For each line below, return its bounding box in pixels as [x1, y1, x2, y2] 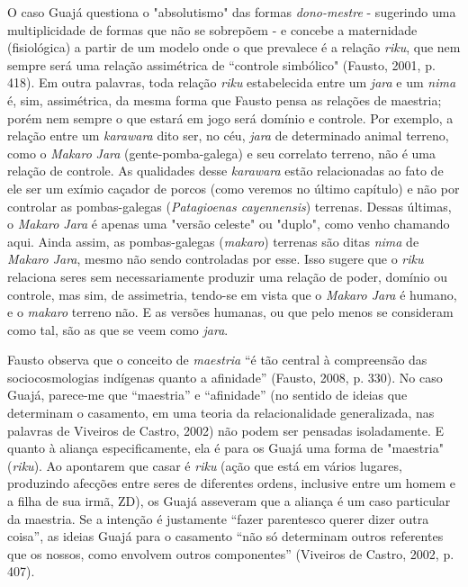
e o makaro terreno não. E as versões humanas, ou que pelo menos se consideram [7, 303, 454, 321]
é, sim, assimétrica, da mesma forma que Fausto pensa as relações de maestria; [7, 90, 442, 109]
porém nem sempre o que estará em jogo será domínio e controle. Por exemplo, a [7, 108, 454, 127]
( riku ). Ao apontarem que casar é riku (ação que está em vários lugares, [7, 456, 402, 474]
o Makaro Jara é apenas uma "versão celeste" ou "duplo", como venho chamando [7, 214, 450, 233]
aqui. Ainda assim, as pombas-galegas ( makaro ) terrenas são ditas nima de [7, 231, 419, 250]
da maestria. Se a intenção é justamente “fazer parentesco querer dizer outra [7, 509, 429, 528]
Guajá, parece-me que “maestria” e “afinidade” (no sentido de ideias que [7, 385, 408, 404]
